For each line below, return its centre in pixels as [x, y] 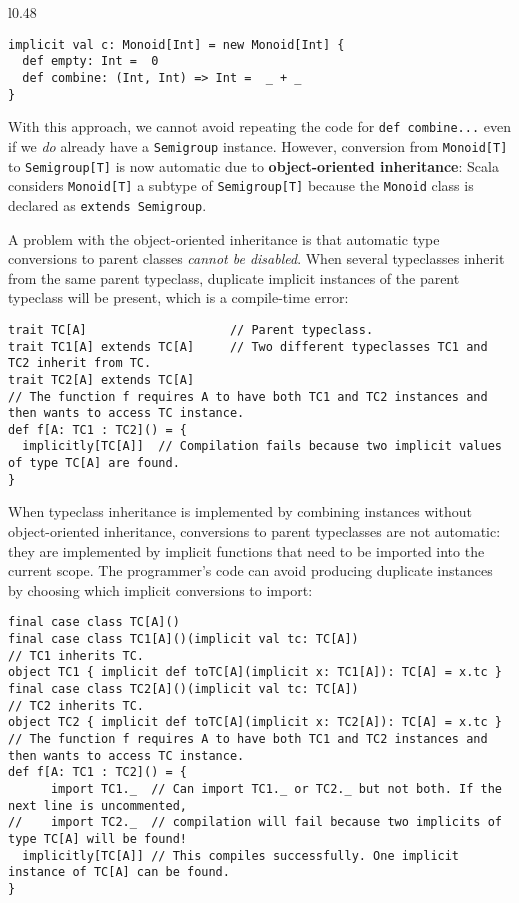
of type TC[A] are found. [94, 463]
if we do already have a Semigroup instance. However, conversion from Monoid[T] [258, 145]
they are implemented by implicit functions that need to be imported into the [246, 550]
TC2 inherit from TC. [80, 363]
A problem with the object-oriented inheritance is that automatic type [224, 238]
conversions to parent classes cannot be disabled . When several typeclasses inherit [256, 258]
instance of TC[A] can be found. [119, 872]
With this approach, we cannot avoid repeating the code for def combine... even [259, 126]
